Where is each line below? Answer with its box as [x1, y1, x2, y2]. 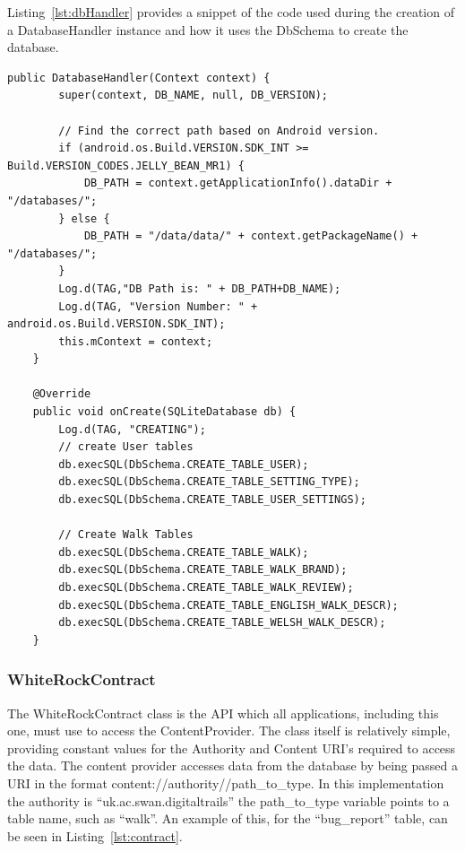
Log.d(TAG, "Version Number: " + [58, 300, 258, 313]
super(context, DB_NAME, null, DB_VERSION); [58, 89, 328, 102]
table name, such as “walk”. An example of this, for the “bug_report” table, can [7, 809, 448, 828]
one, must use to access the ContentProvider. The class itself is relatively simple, [7, 721, 451, 740]
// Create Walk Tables [58, 528, 194, 542]
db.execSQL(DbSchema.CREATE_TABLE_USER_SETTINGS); [58, 493, 366, 507]
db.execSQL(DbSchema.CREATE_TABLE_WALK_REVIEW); [58, 581, 354, 594]
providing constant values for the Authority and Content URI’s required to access [7, 738, 456, 757]
